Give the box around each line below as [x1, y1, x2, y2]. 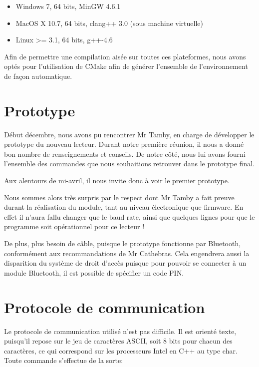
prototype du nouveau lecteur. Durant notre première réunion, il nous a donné [4, 139, 244, 149]
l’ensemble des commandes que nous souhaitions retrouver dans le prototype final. [4, 158, 255, 169]
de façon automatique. [4, 70, 72, 81]
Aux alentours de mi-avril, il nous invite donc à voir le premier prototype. [4, 175, 230, 186]
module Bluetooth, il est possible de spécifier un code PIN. [4, 267, 184, 278]
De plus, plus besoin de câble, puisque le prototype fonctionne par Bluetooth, [4, 238, 241, 249]
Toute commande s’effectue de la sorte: [4, 355, 123, 366]
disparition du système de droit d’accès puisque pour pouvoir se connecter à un [4, 258, 247, 268]
